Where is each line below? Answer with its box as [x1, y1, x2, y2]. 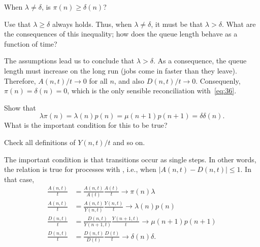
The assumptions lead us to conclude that [4, 55, 135, 66]
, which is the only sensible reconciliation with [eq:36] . [67, 85, 237, 96]
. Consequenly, [196, 75, 241, 86]
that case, [4, 173, 35, 184]
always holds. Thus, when [52, 18, 132, 29]
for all [89, 75, 108, 86]
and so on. [113, 136, 145, 147]
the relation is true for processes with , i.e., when [4, 164, 156, 174]
